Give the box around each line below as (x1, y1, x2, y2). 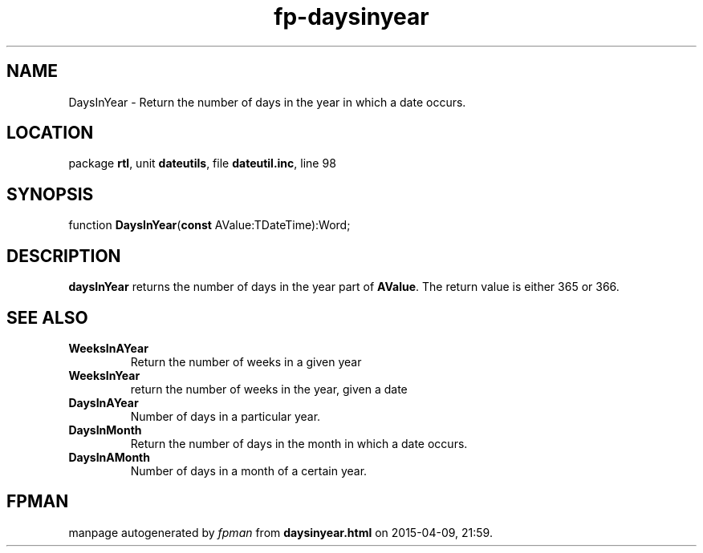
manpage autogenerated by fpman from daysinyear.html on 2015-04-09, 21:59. (68, 525, 493, 539)
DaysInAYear (68, 395, 139, 410)
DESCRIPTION (6, 245, 121, 266)
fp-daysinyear (274, 3, 429, 30)
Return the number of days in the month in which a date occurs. (130, 436, 468, 450)
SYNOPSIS (6, 184, 94, 204)
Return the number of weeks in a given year (130, 354, 362, 369)
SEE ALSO (6, 307, 88, 328)
